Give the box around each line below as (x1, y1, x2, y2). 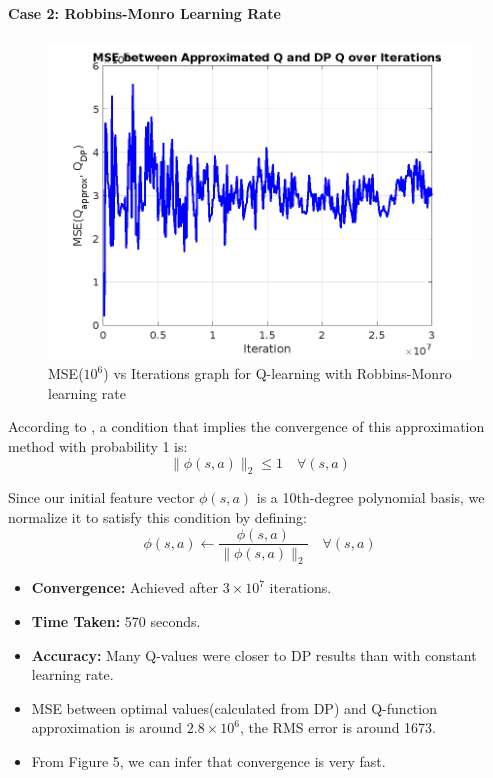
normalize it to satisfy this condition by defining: (8, 506, 307, 527)
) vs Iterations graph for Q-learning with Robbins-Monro (103, 363, 452, 384)
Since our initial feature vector (8, 487, 195, 508)
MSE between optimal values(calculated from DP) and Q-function (31, 697, 437, 718)
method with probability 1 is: (8, 435, 188, 456)
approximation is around (31, 717, 183, 738)
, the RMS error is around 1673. (239, 717, 436, 738)
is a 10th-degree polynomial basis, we (256, 487, 485, 508)
